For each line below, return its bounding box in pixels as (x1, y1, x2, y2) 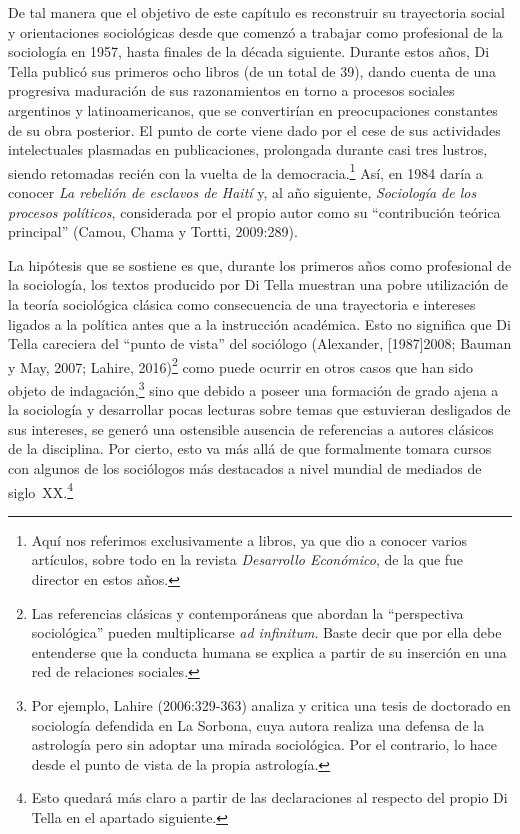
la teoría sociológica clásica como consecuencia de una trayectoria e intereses (8, 293, 476, 314)
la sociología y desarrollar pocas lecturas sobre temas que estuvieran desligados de (8, 399, 511, 420)
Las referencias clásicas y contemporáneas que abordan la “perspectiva (31, 602, 464, 623)
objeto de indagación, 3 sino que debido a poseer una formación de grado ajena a (8, 377, 499, 400)
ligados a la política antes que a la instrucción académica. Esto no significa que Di (8, 313, 511, 334)
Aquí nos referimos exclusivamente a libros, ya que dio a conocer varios (31, 529, 468, 550)
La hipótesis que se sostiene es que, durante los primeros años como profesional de (8, 254, 512, 275)
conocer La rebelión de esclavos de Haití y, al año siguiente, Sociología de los (8, 182, 477, 202)
